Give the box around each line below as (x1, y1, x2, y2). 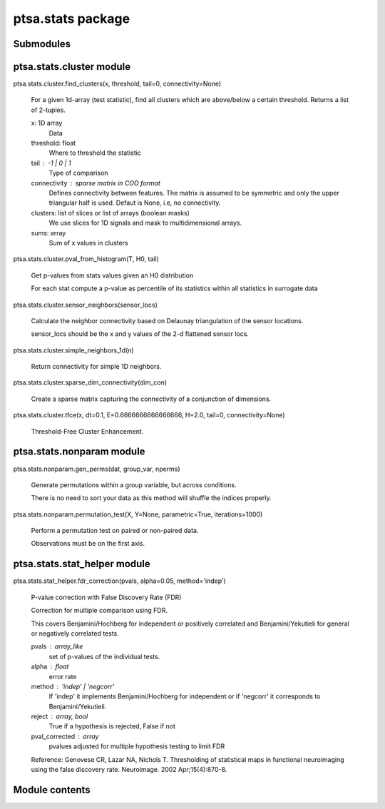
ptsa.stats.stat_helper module (13, 558, 151, 570)
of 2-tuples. (31, 106, 66, 114)
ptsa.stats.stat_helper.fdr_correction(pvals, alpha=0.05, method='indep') (13, 576, 226, 585)
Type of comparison (48, 168, 108, 178)
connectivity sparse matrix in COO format (31, 178, 160, 187)
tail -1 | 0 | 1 (31, 158, 71, 167)
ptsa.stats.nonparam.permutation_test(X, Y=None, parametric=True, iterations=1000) (13, 510, 263, 519)
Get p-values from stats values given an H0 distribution (31, 271, 194, 280)
